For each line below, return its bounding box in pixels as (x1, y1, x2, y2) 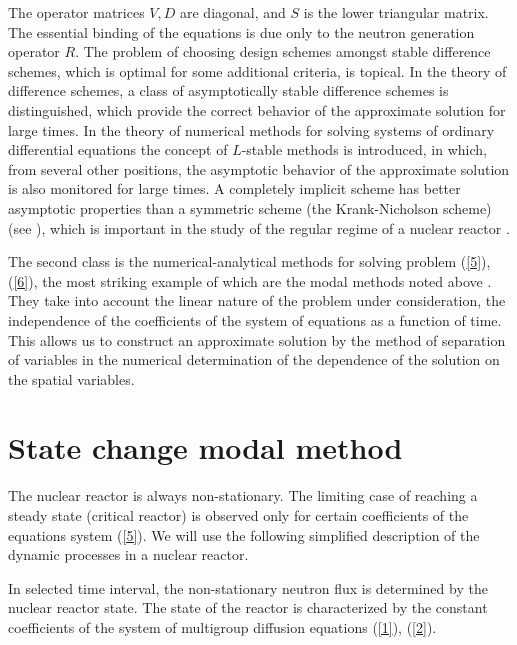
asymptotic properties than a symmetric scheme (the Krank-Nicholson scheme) (8, 197, 492, 218)
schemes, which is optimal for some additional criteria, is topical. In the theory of (8, 60, 507, 81)
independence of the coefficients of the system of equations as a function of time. (8, 309, 502, 330)
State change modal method (8, 427, 403, 468)
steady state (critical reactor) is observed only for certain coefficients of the (8, 505, 469, 525)
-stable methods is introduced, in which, (241, 139, 487, 160)
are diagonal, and (180, 2, 286, 22)
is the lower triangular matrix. (303, 2, 489, 22)
